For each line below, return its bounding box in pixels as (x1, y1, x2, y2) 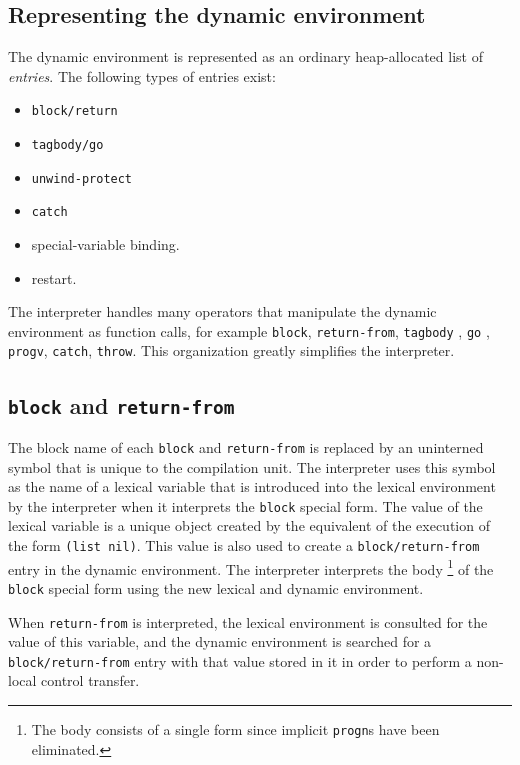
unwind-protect (31, 171, 133, 186)
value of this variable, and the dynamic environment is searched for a (8, 631, 432, 652)
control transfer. (41, 670, 140, 691)
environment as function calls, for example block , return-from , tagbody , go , (8, 320, 490, 341)
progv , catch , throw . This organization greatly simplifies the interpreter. (8, 340, 455, 361)
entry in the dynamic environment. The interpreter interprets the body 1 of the (8, 555, 494, 579)
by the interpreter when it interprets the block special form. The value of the (8, 495, 483, 516)
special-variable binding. (31, 234, 180, 255)
